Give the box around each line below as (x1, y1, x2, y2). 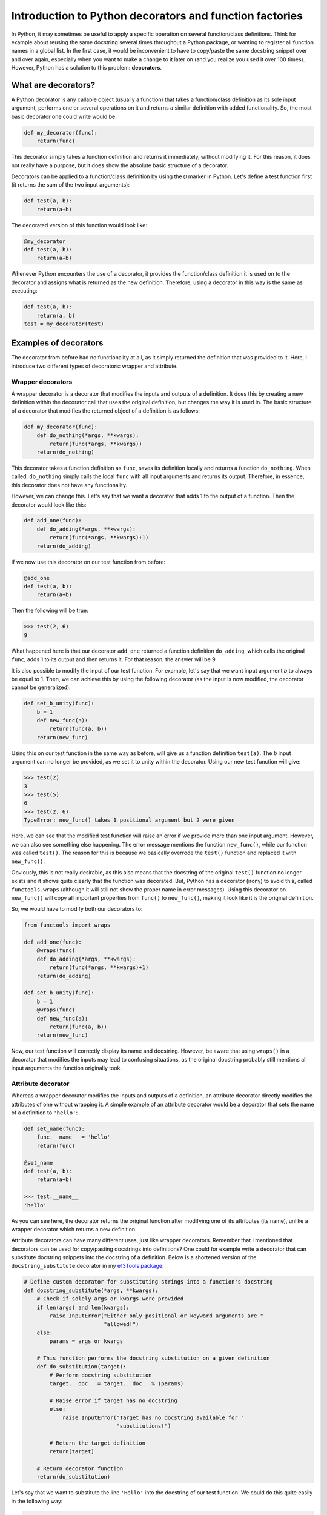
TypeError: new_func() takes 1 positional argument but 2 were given (24, 817, 235, 824)
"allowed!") (104, 1321, 139, 1328)
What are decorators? (11, 79, 96, 90)
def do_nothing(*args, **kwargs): (36, 432, 139, 439)
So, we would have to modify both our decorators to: (11, 905, 143, 913)
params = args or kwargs (49, 1338, 124, 1345)
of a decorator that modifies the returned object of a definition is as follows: (11, 407, 200, 415)
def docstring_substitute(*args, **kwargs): (24, 1287, 159, 1294)
